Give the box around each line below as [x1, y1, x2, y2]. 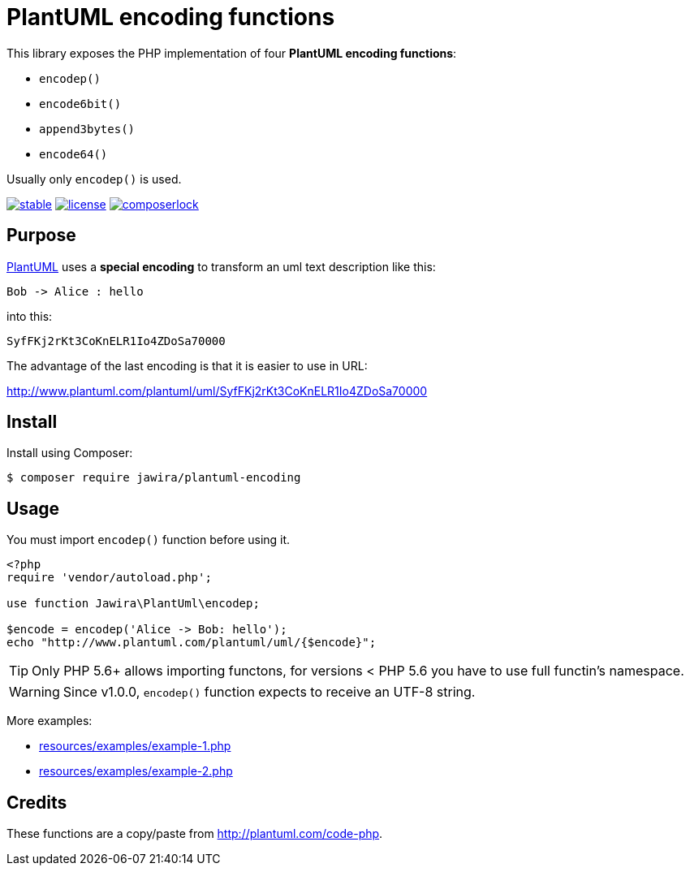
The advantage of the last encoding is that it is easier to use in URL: [6, 358, 368, 373]
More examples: [6, 714, 93, 728]
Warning [9, 684, 60, 701]
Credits [6, 792, 67, 813]
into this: [6, 309, 53, 323]
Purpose [6, 225, 76, 246]
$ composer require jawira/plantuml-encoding [6, 471, 301, 485]
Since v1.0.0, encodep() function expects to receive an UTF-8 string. [63, 684, 476, 701]
